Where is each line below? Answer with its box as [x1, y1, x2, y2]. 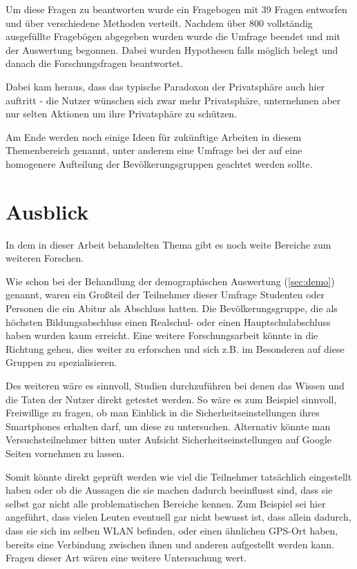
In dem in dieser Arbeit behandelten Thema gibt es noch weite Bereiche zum [6, 237, 331, 251]
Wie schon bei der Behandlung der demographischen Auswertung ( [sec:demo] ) [6, 273, 335, 288]
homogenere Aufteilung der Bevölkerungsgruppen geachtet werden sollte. [6, 156, 313, 171]
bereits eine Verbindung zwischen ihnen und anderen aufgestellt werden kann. [6, 537, 335, 551]
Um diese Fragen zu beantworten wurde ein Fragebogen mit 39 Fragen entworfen [6, 2, 347, 16]
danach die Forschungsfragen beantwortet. [6, 56, 184, 70]
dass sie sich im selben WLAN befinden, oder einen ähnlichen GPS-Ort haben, [6, 523, 338, 537]
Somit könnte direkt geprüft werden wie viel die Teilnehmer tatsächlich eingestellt [6, 469, 352, 483]
